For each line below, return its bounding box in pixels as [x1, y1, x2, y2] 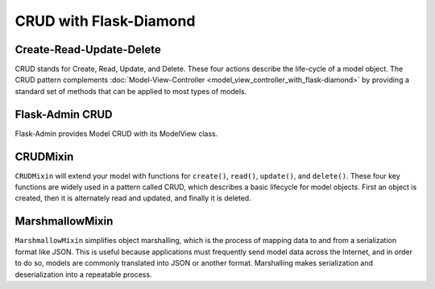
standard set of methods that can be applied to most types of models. [14, 86, 247, 96]
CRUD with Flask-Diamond [14, 12, 196, 30]
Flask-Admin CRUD [14, 107, 113, 121]
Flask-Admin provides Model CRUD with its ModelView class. [14, 129, 218, 138]
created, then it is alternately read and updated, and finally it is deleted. [14, 193, 251, 203]
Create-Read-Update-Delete [14, 43, 161, 56]
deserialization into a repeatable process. [14, 270, 152, 279]
